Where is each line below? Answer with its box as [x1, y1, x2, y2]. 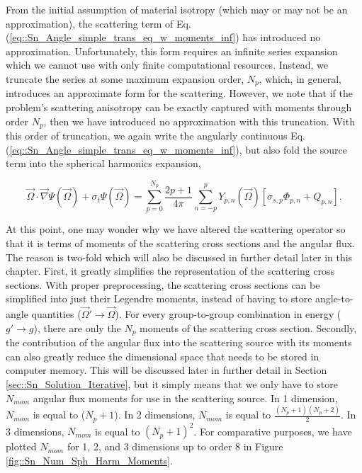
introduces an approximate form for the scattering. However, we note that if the [6, 86, 353, 101]
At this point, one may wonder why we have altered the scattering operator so [6, 222, 346, 236]
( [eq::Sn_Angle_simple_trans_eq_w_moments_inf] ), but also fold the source [6, 142, 347, 156]
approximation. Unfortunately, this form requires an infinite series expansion [6, 43, 338, 58]
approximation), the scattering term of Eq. [6, 16, 191, 30]
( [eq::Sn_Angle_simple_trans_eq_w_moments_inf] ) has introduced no [6, 30, 321, 45]
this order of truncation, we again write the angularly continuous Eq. [6, 128, 305, 143]
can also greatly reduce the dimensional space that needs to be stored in [6, 348, 319, 363]
